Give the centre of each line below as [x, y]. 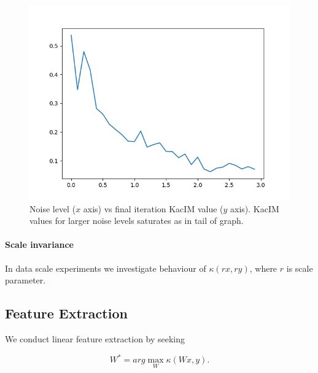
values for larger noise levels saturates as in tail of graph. [137, 221]
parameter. [25, 280]
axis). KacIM [255, 208]
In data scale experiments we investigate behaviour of [106, 268]
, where [263, 268]
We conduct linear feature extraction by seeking [95, 338]
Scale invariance [39, 244]
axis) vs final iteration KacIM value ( [153, 208]
